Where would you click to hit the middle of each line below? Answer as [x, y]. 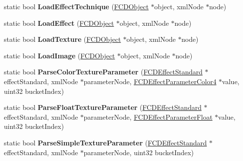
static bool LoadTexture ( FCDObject [62, 39]
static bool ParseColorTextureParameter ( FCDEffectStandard [103, 72]
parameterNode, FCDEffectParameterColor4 [150, 81]
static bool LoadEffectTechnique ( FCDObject [76, 6]
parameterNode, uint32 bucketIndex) [139, 152]
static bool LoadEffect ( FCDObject [59, 23]
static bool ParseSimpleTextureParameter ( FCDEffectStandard [105, 142]
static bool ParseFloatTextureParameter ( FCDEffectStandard [103, 107]
